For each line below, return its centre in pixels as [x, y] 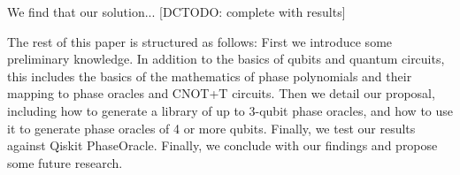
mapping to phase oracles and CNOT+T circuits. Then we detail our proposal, [221, 93]
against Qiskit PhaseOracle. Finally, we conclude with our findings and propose [222, 145]
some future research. [65, 162]
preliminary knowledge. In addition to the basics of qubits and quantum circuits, [226, 59]
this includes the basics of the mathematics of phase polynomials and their [210, 76]
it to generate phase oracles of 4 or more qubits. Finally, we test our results [211, 128]
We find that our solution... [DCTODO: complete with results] [176, 11]
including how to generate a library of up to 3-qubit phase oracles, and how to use [230, 110]
